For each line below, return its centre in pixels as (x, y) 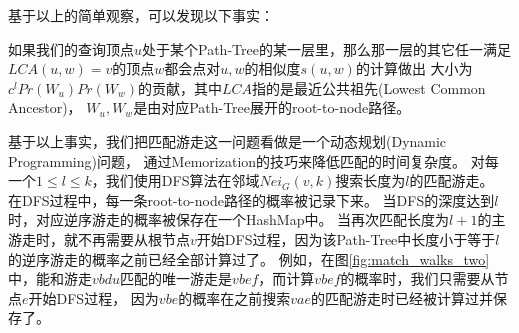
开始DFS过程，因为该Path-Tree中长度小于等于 (346, 238)
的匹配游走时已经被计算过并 (401, 297)
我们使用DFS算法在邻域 (182, 180)
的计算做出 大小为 (414, 68)
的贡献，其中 (179, 87)
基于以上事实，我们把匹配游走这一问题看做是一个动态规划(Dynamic (227, 140)
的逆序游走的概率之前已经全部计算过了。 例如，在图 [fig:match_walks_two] (249, 258)
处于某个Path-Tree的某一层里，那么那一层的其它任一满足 (326, 48)
